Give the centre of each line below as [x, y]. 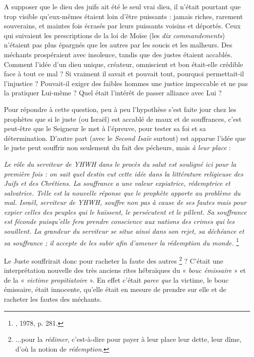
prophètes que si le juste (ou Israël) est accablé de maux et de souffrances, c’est [123, 119]
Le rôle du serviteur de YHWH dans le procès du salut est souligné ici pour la [120, 164]
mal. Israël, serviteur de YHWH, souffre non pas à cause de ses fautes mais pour [125, 202]
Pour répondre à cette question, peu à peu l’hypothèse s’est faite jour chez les [120, 109]
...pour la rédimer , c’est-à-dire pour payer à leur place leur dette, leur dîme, [128, 339]
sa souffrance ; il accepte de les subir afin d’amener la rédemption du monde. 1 [122, 242]
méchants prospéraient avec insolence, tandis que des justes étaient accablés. [118, 54]
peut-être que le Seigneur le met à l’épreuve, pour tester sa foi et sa [105, 128]
